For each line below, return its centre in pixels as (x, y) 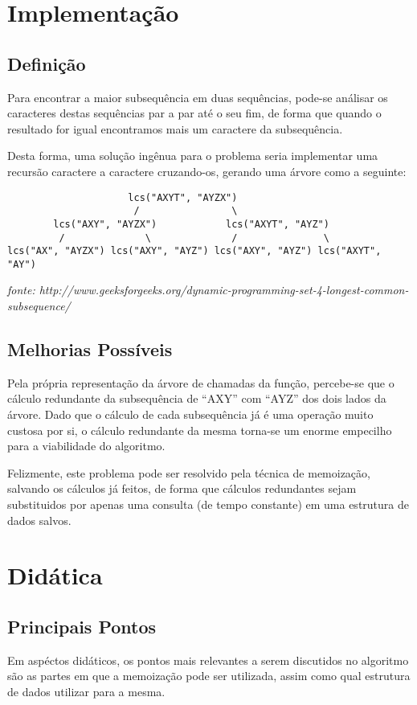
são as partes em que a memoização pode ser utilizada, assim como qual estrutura (209, 676)
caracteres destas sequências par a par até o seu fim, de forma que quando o (194, 113)
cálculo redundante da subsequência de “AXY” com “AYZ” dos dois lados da (197, 398)
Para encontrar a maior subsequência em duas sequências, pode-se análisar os (198, 97)
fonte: (21, 290)
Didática (55, 575)
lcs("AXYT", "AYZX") (183, 197)
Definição (47, 63)
